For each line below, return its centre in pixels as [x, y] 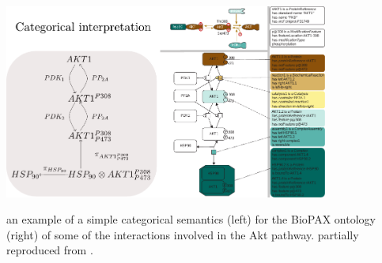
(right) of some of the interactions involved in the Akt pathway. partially [183, 234]
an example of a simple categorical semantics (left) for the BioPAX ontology [191, 219]
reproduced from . [50, 250]
